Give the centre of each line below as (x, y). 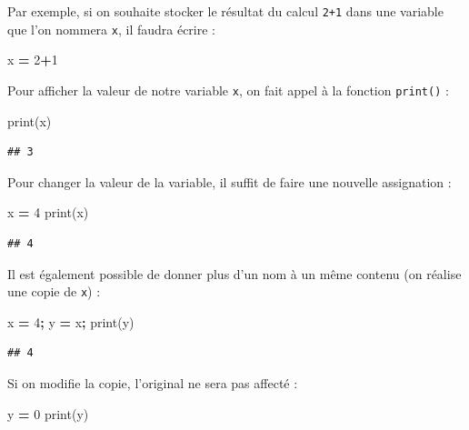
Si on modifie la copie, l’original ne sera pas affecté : (153, 382)
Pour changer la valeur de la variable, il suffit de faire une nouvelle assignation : (230, 181)
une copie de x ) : (54, 291)
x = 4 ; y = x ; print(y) (71, 321)
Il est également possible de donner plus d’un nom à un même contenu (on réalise (234, 273)
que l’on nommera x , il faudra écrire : (112, 29)
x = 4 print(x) (48, 212)
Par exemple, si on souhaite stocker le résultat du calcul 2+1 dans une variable (225, 11)
